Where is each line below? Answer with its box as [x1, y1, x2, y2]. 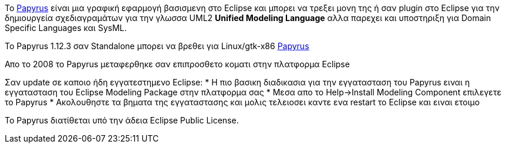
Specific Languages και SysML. [5, 23, 127, 33]
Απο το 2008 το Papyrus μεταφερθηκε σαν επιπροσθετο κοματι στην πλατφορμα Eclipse [5, 59, 350, 69]
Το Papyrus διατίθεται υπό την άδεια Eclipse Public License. [5, 115, 239, 125]
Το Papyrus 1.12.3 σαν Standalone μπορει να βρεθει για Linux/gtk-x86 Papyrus [5, 41, 309, 51]
